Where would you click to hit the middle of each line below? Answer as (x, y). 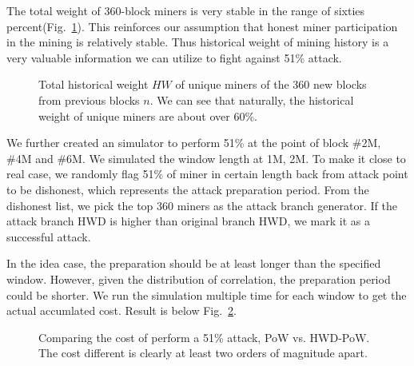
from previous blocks (89, 99)
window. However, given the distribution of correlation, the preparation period (199, 278)
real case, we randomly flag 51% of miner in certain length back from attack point (207, 174)
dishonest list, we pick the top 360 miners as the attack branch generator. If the (202, 205)
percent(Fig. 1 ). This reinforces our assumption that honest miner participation (202, 26)
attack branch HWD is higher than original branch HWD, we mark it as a (188, 221)
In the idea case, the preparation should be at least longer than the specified (194, 263)
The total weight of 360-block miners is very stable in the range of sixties (186, 10)
